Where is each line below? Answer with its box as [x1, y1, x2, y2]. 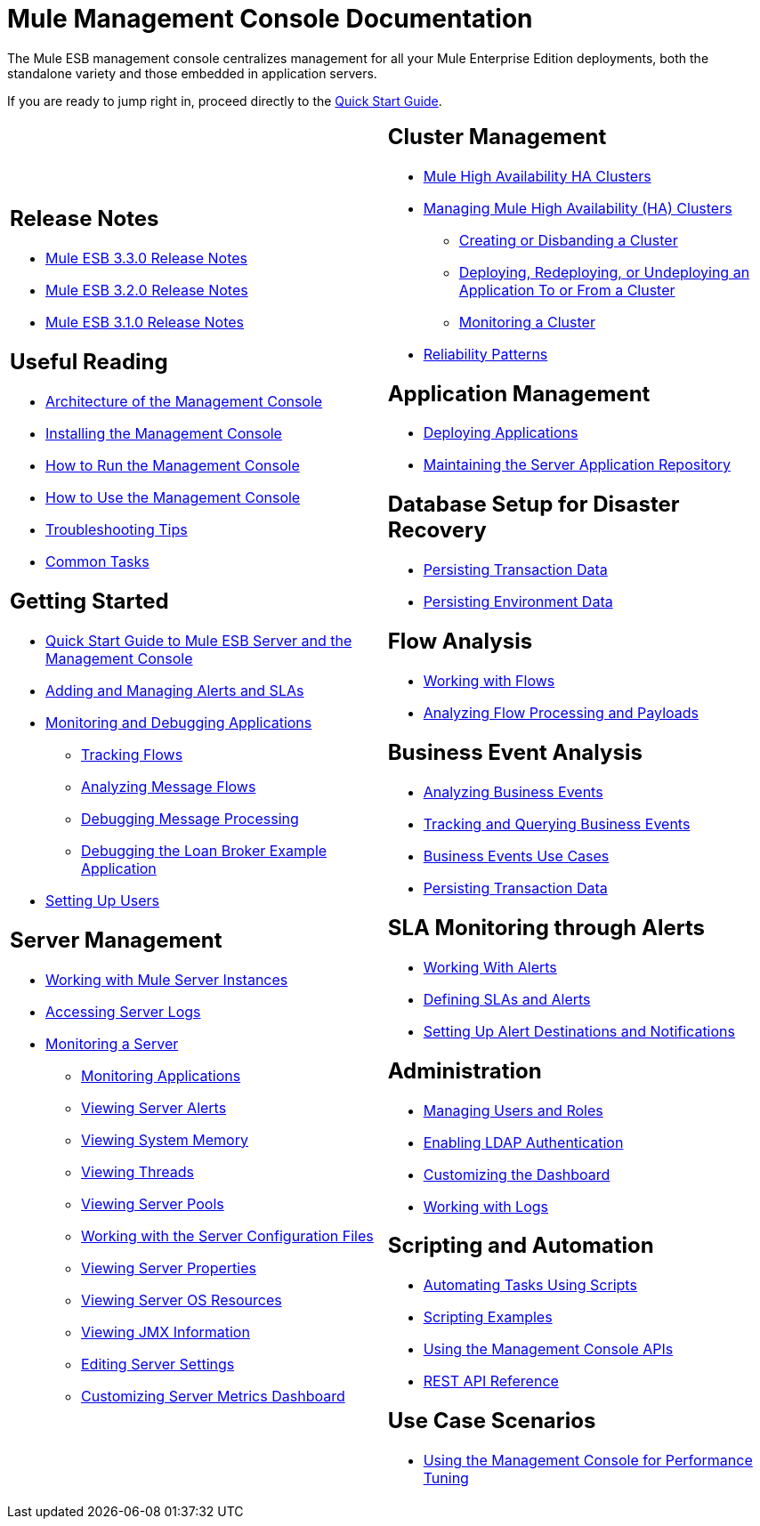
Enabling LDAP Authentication [423, 1133, 624, 1151]
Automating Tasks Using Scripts [423, 1276, 637, 1295]
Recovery [387, 517, 487, 544]
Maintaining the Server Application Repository [423, 456, 731, 474]
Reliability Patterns [423, 344, 548, 363]
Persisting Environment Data [423, 593, 613, 611]
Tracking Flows [81, 745, 183, 763]
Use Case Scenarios [387, 1408, 596, 1434]
